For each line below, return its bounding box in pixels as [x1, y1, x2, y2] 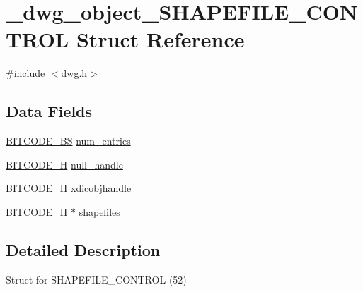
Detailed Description [6, 238, 161, 260]
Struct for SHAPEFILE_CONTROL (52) [6, 272, 187, 286]
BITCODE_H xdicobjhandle [6, 181, 132, 195]
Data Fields [6, 100, 93, 122]
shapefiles [79, 204, 120, 219]
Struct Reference [76, 25, 245, 54]
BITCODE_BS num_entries [6, 133, 131, 148]
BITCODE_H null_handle [6, 157, 123, 171]
